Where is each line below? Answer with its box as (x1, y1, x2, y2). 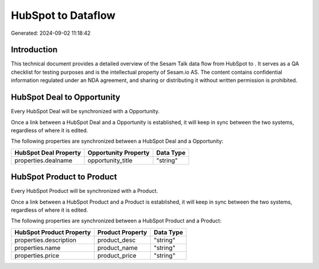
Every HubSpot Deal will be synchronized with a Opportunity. (11, 108, 159, 115)
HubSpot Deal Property (14, 148, 82, 156)
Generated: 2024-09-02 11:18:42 (11, 29, 91, 37)
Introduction (11, 45, 58, 55)
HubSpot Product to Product (11, 172, 118, 182)
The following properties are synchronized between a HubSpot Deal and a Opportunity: (11, 137, 224, 145)
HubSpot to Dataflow (11, 9, 116, 22)
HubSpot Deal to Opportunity (11, 92, 121, 103)
